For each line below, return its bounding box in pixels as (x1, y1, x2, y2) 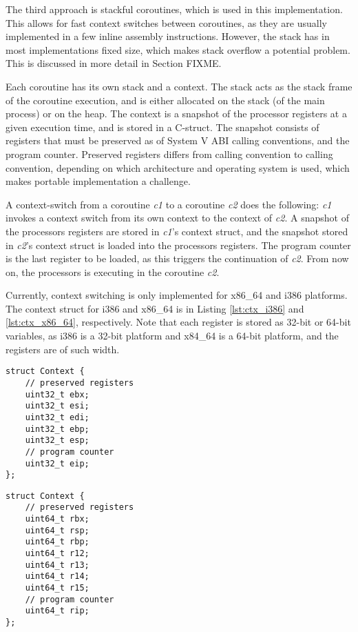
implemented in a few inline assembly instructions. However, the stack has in (6, 29, 330, 43)
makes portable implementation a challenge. (6, 174, 191, 188)
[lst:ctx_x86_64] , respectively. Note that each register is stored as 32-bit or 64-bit (6, 315, 351, 329)
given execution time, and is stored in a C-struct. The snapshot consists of (6, 119, 319, 134)
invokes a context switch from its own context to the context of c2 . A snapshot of (6, 210, 349, 225)
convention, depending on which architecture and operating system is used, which (6, 160, 350, 175)
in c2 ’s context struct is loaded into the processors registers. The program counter (6, 237, 351, 252)
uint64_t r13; (25, 560, 89, 570)
